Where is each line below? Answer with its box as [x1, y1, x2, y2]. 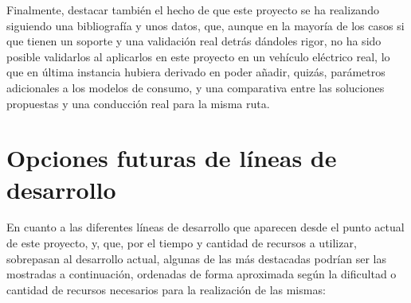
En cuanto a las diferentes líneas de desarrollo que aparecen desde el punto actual [6, 219, 405, 235]
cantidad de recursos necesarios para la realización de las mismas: [6, 281, 326, 297]
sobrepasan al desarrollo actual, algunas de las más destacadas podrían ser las [6, 250, 386, 266]
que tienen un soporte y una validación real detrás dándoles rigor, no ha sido [6, 33, 382, 49]
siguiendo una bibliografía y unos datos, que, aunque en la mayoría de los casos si [6, 17, 405, 33]
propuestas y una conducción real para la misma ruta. [6, 95, 270, 111]
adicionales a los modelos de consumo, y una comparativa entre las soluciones [6, 79, 385, 95]
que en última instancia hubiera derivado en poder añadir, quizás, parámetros [6, 64, 386, 80]
